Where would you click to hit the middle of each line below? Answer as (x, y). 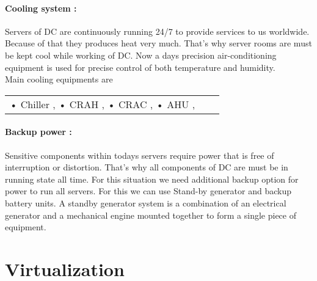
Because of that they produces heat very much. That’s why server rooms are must (158, 43)
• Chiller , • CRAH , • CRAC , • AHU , (103, 104)
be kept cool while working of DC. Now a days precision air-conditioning (141, 55)
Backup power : (38, 132)
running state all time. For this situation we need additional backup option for (152, 179)
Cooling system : (41, 8)
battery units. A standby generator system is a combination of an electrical (146, 203)
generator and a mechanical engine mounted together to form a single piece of (151, 215)
